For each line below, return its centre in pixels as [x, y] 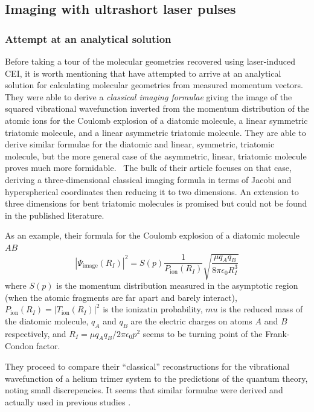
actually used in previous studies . [68, 401]
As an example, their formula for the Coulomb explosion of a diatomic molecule [152, 235]
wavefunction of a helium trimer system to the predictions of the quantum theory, [156, 378]
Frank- [277, 333]
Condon [19, 346]
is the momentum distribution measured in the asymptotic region [177, 285]
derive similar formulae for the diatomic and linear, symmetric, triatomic [140, 144]
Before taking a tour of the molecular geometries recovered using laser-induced [150, 61]
